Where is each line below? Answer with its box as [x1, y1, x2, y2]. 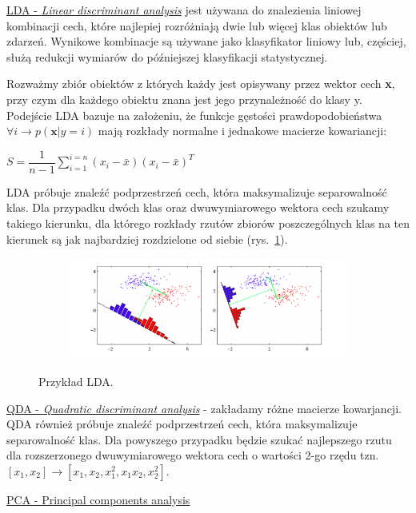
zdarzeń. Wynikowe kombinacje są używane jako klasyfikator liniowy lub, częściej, [6, 33, 406, 50]
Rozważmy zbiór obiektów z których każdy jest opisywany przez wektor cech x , [6, 75, 395, 92]
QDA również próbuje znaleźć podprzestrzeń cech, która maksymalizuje [6, 416, 358, 432]
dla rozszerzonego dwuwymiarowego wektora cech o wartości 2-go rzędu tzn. [6, 447, 379, 463]
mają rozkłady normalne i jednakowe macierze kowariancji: [98, 122, 387, 139]
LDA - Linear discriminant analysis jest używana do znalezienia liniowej [6, 2, 362, 18]
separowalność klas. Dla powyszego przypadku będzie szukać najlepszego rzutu [6, 431, 392, 447]
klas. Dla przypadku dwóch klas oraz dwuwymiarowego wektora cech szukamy [6, 199, 390, 216]
